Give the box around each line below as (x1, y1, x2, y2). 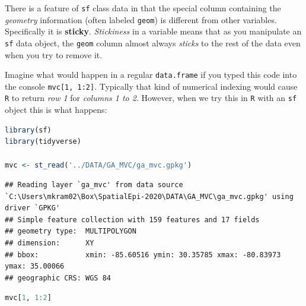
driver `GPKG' (5, 204, 60, 213)
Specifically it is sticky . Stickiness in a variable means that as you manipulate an (5, 25, 302, 37)
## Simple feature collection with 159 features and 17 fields (5, 215, 260, 224)
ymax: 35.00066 (5, 262, 65, 271)
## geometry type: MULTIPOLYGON (5, 227, 136, 236)
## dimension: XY (5, 239, 94, 248)
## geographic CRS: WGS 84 (5, 273, 111, 282)
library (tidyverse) (5, 137, 81, 146)
